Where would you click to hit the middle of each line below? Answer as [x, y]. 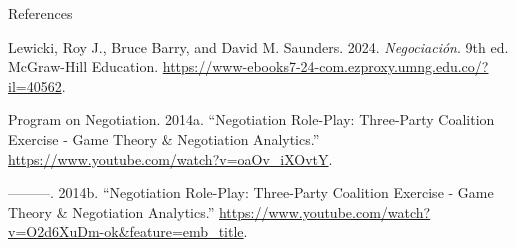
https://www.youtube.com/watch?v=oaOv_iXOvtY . [170, 158]
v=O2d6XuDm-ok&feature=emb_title [126, 231]
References [40, 13]
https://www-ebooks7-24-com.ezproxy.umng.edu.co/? [325, 66]
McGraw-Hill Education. [83, 66]
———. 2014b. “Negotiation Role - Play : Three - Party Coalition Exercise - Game [251, 192]
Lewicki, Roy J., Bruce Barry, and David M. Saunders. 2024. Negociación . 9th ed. [258, 46]
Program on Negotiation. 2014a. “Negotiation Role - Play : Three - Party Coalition [251, 119]
